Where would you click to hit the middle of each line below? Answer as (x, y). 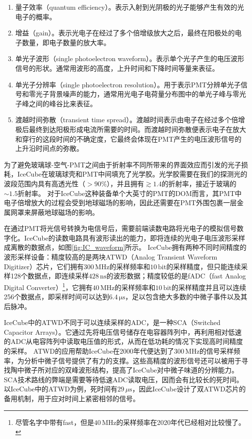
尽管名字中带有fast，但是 (55, 422)
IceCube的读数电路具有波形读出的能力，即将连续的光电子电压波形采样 (134, 237)
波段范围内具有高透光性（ (45, 183)
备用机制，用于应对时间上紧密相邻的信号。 (72, 398)
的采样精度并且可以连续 (209, 287)
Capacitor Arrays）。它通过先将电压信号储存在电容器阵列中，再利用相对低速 (123, 332)
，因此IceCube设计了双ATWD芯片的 (189, 389)
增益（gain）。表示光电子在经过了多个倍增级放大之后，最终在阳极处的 (125, 33)
